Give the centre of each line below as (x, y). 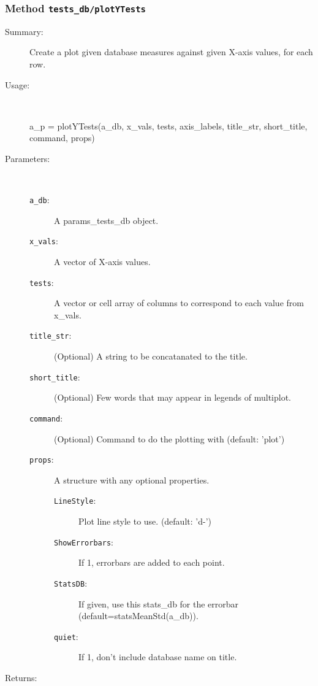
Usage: (17, 84)
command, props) (62, 138)
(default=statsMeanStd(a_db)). (138, 616)
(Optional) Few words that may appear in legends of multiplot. (173, 397)
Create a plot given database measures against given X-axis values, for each (171, 52)
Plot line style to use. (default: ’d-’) (145, 521)
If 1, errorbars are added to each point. (152, 562)
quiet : (66, 636)
